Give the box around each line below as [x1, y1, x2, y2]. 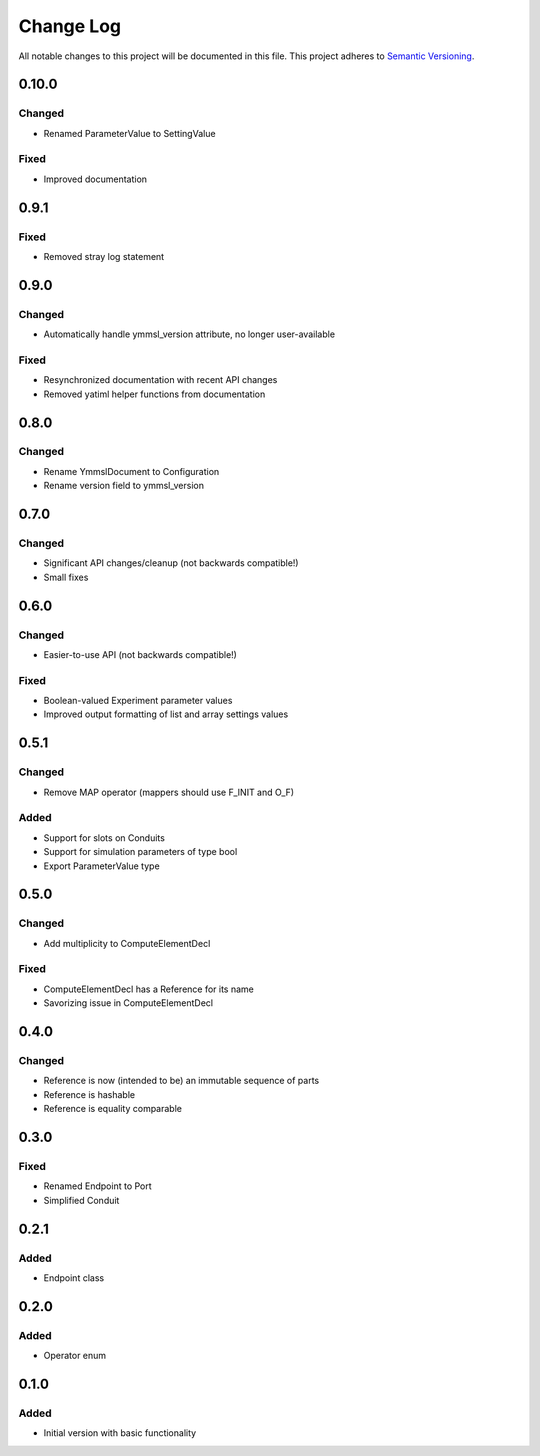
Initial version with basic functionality [43, 1427, 197, 1439]
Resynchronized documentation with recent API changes [43, 374, 278, 386]
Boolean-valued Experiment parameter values [43, 695, 233, 707]
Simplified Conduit [43, 1194, 120, 1206]
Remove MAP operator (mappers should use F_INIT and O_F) [43, 786, 295, 798]
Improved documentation [43, 173, 148, 185]
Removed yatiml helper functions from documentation [43, 388, 266, 400]
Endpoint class [43, 1271, 105, 1284]
